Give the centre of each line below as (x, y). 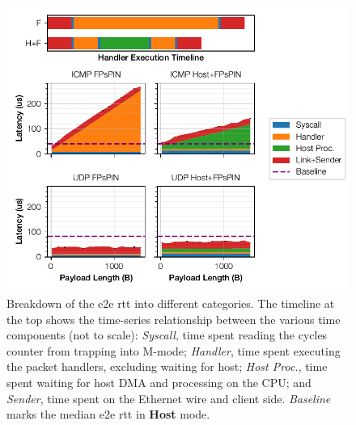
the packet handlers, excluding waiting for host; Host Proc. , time (167, 366)
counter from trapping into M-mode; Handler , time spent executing (174, 350)
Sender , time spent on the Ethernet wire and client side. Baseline (169, 398)
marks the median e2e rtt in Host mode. (108, 414)
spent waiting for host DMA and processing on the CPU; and (159, 382)
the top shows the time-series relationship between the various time (174, 319)
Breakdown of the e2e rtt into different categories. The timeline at (171, 303)
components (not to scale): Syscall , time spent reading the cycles (167, 335)
